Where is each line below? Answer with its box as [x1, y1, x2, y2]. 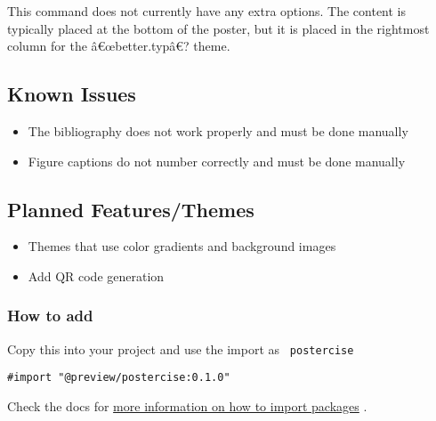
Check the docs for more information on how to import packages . [7, 397, 367, 416]
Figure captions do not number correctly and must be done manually [28, 151, 406, 170]
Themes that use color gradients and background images [28, 237, 336, 255]
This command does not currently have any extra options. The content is [7, 2, 407, 20]
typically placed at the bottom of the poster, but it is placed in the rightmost [7, 19, 430, 37]
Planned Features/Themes [7, 195, 254, 223]
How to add [7, 304, 93, 327]
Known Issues [7, 80, 136, 108]
